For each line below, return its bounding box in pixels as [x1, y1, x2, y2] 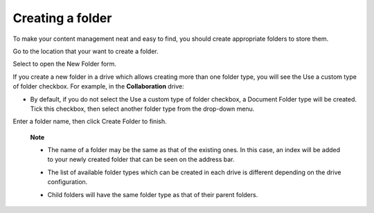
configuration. [47, 178, 88, 186]
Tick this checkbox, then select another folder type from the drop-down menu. [30, 104, 255, 113]
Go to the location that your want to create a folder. [12, 47, 159, 55]
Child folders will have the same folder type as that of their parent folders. [47, 190, 258, 198]
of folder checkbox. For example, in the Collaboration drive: [12, 82, 185, 91]
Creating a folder [12, 10, 112, 26]
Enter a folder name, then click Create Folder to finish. [12, 118, 168, 126]
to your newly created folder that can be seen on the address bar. [47, 156, 235, 164]
